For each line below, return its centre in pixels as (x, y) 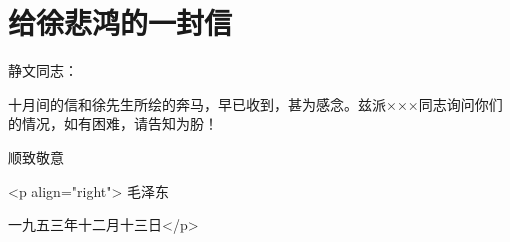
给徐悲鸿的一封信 (120, 22)
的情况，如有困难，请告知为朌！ (113, 123)
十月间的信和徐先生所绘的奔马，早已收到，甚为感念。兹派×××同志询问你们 (255, 103)
